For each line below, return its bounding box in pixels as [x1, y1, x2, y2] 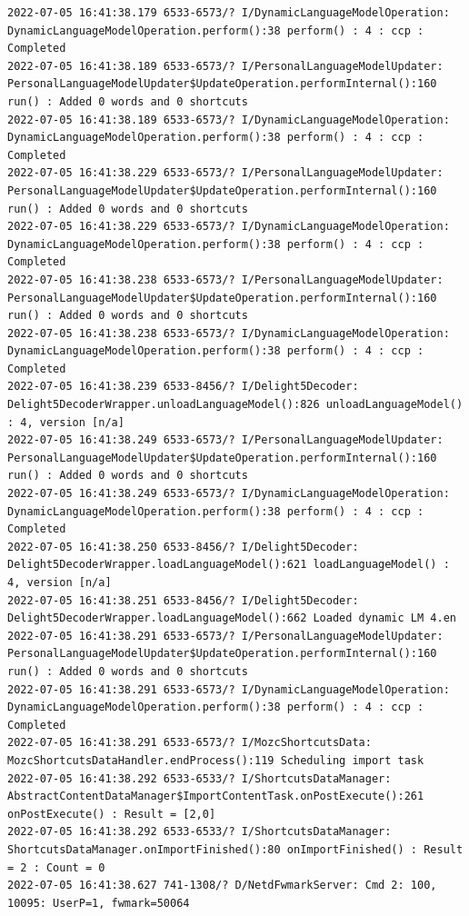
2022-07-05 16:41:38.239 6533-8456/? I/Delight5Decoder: [7, 380, 359, 393]
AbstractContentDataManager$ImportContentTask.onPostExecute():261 [7, 790, 424, 803]
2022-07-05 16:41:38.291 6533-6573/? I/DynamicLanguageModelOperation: [7, 682, 450, 696]
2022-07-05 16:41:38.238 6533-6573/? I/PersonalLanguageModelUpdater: [7, 273, 444, 286]
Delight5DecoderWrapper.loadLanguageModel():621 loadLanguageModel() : [7, 558, 450, 572]
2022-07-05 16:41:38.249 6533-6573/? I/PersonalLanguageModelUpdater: [7, 433, 444, 447]
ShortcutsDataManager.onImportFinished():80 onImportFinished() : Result [7, 842, 464, 856]
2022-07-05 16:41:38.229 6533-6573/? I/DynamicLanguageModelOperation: [7, 220, 450, 234]
